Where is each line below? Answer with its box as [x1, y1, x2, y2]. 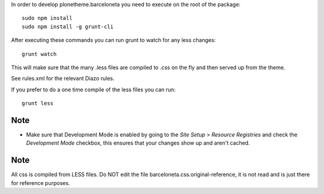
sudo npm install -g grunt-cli [22, 23, 114, 30]
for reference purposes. [11, 179, 70, 186]
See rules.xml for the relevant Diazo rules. [11, 75, 115, 82]
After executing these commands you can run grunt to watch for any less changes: [11, 37, 216, 44]
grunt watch [22, 50, 57, 57]
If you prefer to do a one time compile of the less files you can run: [11, 86, 176, 93]
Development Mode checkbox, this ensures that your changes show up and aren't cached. [26, 139, 250, 147]
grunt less [22, 100, 54, 107]
